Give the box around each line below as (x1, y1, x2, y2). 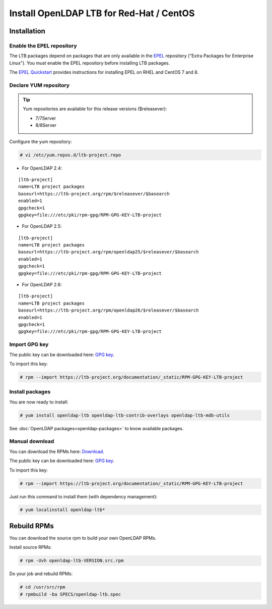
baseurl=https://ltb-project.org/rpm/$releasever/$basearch (18, 191, 170, 196)
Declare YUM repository (9, 81, 70, 88)
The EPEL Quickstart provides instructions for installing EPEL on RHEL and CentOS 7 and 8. (9, 69, 199, 75)
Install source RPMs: (9, 544, 52, 550)
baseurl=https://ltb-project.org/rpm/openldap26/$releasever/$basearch (18, 308, 199, 313)
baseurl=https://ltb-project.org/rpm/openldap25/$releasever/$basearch (18, 249, 199, 255)
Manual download (9, 438, 54, 445)
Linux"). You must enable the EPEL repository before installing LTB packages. (9, 60, 170, 66)
